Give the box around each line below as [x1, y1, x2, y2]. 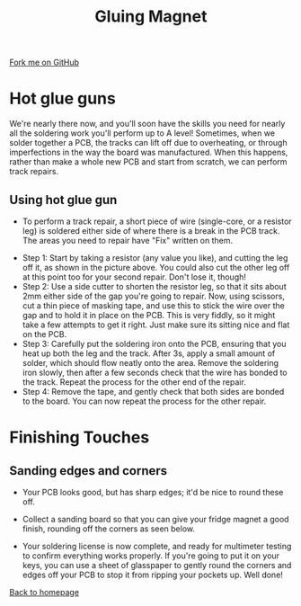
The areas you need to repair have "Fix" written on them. [22, 235, 234, 245]
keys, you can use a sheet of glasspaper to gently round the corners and [22, 559, 292, 570]
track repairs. [9, 166, 59, 177]
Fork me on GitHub [9, 57, 79, 68]
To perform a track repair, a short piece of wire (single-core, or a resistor [22, 216, 292, 227]
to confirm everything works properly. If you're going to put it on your [22, 550, 280, 561]
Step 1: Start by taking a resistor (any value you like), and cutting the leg [22, 252, 288, 263]
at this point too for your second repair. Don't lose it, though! [22, 272, 247, 282]
